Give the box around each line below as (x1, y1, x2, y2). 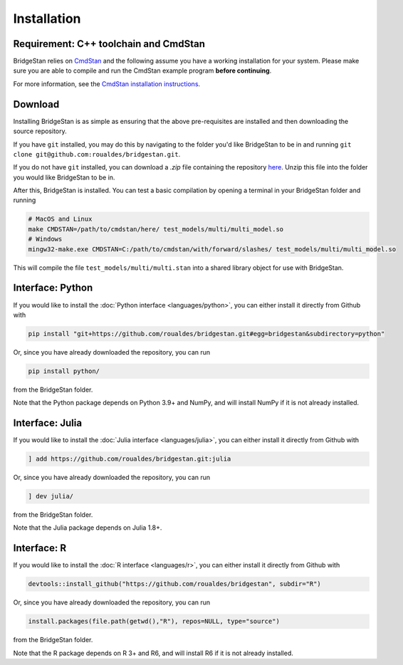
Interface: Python (13, 282, 93, 294)
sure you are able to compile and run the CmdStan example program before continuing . (13, 66, 272, 75)
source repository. (13, 127, 67, 135)
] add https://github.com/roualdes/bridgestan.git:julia (28, 455, 231, 463)
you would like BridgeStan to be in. (13, 173, 115, 182)
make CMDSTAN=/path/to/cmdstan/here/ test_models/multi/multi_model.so (28, 225, 284, 233)
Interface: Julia (13, 417, 82, 429)
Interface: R (13, 542, 67, 555)
